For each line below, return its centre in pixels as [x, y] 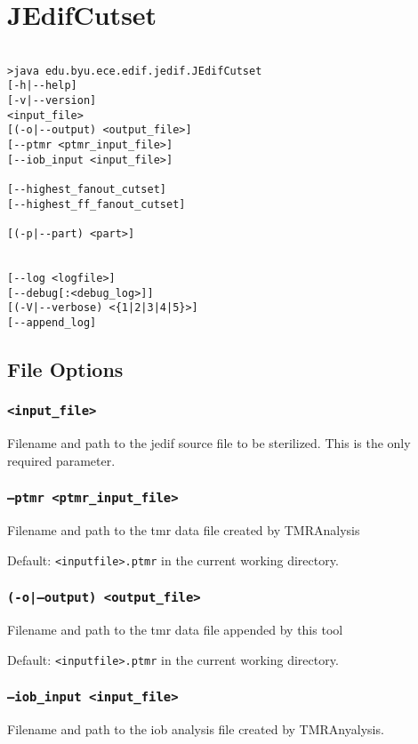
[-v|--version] [52, 101]
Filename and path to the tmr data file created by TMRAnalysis [184, 530]
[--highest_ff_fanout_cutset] [96, 204]
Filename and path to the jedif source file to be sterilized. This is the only [209, 443]
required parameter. [61, 460]
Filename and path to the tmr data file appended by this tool [175, 630]
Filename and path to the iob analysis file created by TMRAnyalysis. [196, 729]
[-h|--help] [42, 86]
